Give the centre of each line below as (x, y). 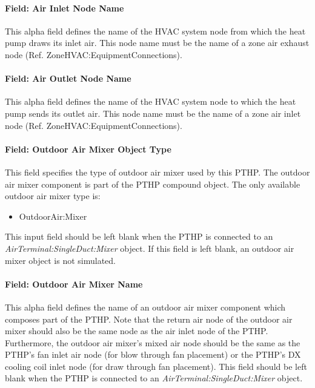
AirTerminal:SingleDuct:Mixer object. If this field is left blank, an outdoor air (150, 248)
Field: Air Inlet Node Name (65, 8)
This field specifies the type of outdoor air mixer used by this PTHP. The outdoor (157, 172)
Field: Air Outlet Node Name (68, 78)
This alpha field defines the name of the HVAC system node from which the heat (155, 31)
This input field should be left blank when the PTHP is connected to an (139, 236)
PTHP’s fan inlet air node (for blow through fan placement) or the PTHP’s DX (153, 354)
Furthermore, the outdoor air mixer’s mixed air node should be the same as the (153, 342)
